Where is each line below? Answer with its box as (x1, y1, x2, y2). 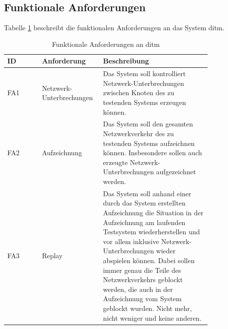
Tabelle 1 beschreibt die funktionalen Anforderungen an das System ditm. (4, 22, 225, 33)
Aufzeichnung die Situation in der (103, 207, 204, 218)
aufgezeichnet (156, 166, 196, 177)
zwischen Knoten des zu (103, 87, 174, 98)
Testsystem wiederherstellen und (103, 226, 200, 237)
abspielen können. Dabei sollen (103, 255, 195, 266)
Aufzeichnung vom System (103, 293, 182, 304)
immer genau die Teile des (103, 265, 181, 275)
